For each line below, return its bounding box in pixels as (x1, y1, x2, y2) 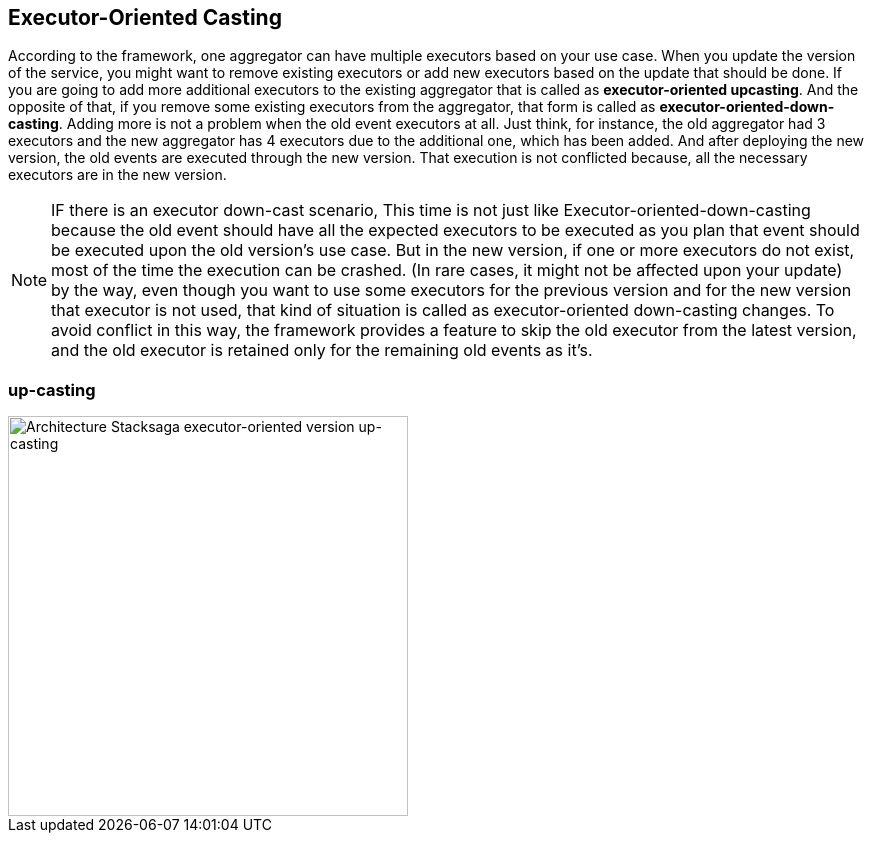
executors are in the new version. (8, 166, 227, 184)
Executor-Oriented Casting (8, 5, 282, 30)
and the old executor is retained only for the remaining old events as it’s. (51, 340, 593, 361)
